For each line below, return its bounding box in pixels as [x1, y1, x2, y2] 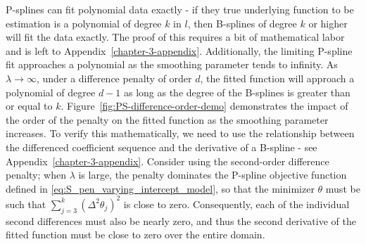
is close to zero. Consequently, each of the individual [123, 196, 350, 211]
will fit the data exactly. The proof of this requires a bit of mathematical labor [6, 30, 345, 44]
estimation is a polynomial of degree [6, 15, 162, 30]
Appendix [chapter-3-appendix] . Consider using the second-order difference [6, 153, 329, 168]
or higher [308, 15, 348, 30]
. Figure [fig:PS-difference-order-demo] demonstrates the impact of [61, 98, 348, 113]
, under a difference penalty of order [36, 70, 192, 85]
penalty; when [6, 167, 66, 182]
